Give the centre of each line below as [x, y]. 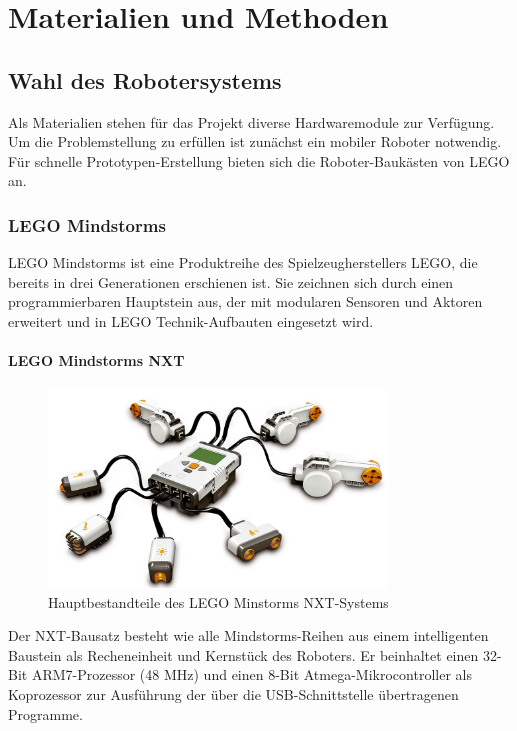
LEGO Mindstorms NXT [96, 360]
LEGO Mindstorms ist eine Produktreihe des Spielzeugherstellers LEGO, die [243, 262]
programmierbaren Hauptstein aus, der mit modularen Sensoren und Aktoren [245, 301]
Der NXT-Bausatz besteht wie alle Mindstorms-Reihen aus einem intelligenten [248, 635]
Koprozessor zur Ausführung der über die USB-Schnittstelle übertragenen [233, 694]
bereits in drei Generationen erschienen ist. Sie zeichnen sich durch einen [231, 281]
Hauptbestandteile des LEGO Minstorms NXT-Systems [218, 601]
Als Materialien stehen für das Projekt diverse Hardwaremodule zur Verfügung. [251, 121]
